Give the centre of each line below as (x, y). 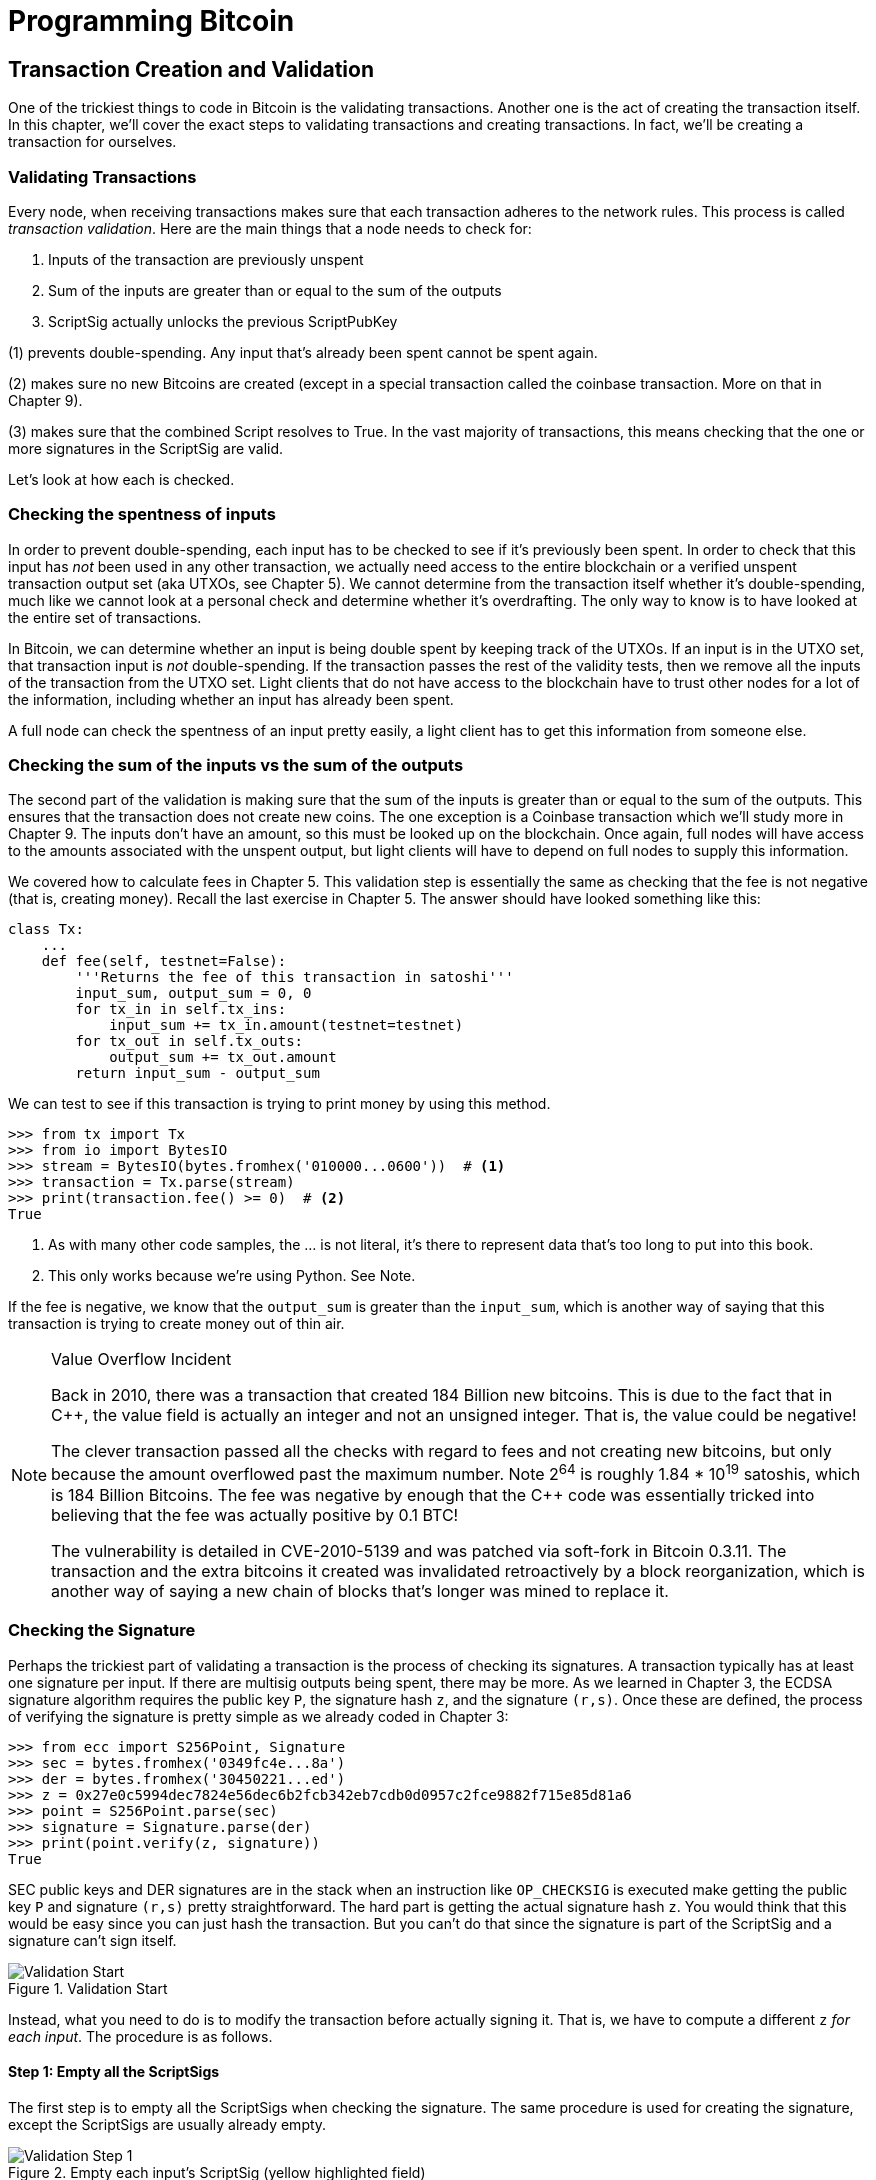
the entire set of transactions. (105, 617)
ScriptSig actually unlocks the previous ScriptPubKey (223, 321)
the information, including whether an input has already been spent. (231, 699)
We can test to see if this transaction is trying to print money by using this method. (279, 1104)
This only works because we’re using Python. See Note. (232, 1276)
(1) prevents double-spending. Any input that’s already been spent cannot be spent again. (303, 352)
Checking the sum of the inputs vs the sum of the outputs (236, 765)
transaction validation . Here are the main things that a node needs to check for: (270, 228)
